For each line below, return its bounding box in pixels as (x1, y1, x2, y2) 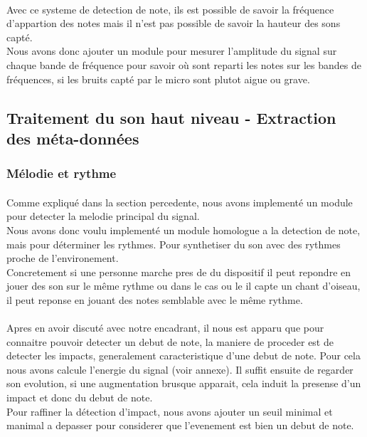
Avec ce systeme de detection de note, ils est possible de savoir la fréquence (6, 1, 334, 16)
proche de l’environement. (6, 251, 119, 265)
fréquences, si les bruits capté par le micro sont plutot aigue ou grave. (6, 71, 310, 86)
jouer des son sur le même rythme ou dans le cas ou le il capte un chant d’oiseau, (6, 278, 361, 293)
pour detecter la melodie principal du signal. (6, 209, 200, 223)
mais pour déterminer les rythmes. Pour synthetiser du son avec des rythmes (6, 236, 341, 251)
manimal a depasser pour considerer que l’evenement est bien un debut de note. (6, 418, 354, 433)
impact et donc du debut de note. (6, 390, 153, 405)
